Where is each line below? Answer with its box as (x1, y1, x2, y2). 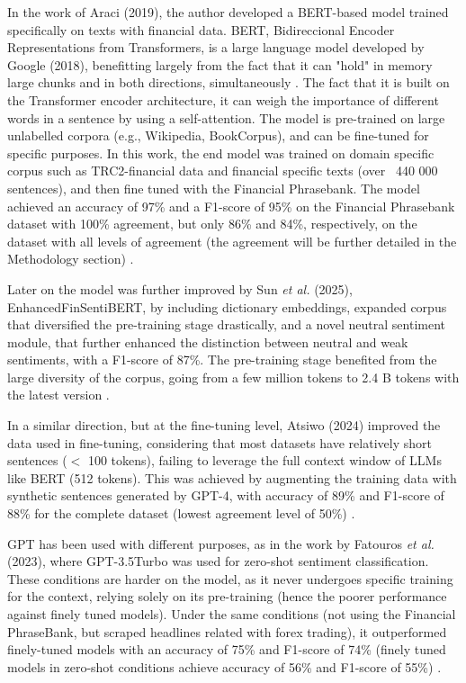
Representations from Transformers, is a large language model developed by (7, 38, 425, 57)
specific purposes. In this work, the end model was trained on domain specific (7, 143, 435, 162)
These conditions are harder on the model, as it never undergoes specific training (7, 569, 453, 588)
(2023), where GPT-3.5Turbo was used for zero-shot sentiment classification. (7, 552, 429, 571)
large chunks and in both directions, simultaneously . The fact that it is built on (7, 73, 450, 92)
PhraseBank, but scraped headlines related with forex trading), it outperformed (7, 622, 447, 641)
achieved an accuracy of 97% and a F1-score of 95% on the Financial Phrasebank (7, 196, 455, 215)
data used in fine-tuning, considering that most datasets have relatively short (7, 433, 432, 452)
